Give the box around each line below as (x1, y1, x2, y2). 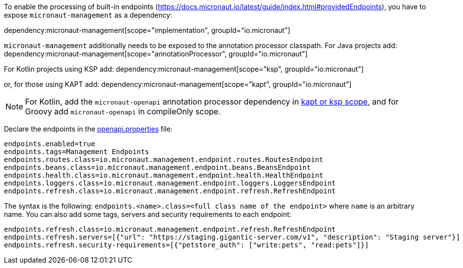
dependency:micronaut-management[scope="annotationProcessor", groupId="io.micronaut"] (4, 50, 308, 58)
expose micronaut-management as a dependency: (4, 11, 172, 19)
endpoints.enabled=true (4, 140, 95, 148)
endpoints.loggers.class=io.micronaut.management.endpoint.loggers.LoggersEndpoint (4, 179, 336, 187)
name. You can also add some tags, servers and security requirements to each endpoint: (4, 210, 292, 218)
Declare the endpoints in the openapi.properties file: (4, 125, 173, 133)
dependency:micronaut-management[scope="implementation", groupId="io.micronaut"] (4, 26, 290, 34)
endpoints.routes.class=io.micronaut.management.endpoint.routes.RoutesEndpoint (4, 156, 324, 163)
